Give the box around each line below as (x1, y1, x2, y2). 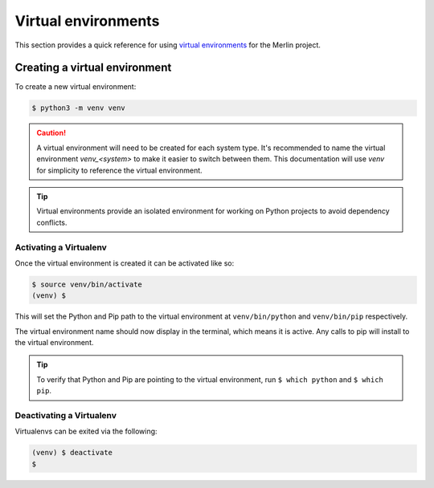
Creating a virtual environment (14, 61, 172, 75)
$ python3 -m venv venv (31, 104, 126, 112)
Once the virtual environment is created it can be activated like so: (14, 258, 235, 268)
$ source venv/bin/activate (31, 279, 142, 289)
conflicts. (36, 218, 68, 227)
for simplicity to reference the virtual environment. (36, 165, 203, 175)
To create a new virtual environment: (14, 82, 137, 91)
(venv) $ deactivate (31, 448, 113, 458)
